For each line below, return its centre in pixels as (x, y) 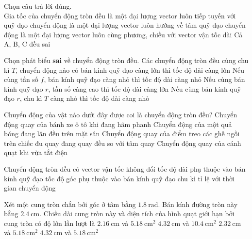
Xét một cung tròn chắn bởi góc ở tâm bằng (70, 204)
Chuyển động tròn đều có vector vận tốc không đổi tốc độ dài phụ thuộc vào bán (125, 168)
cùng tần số (21, 79)
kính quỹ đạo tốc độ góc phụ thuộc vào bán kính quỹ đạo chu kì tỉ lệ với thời (119, 178)
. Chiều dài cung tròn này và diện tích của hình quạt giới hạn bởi (137, 214)
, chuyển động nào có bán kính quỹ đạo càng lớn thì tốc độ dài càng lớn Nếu (130, 70)
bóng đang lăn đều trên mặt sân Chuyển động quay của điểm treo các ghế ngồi (122, 134)
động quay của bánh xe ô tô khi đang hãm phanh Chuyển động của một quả (118, 124)
